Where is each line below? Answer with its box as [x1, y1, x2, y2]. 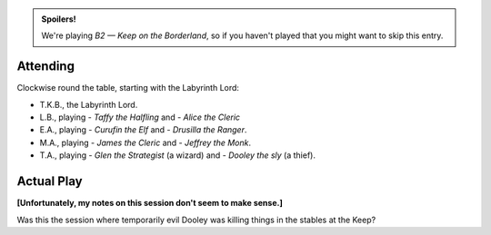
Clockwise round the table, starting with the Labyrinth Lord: [16, 83, 240, 93]
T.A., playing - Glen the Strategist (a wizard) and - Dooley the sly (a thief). [39, 150, 316, 161]
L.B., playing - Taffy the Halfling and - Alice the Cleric [39, 112, 241, 122]
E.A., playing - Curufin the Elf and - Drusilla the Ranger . [39, 124, 247, 135]
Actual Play [16, 173, 83, 190]
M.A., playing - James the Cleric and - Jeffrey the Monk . [39, 137, 252, 148]
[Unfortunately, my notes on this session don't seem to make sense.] [16, 198, 284, 209]
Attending [16, 59, 75, 74]
